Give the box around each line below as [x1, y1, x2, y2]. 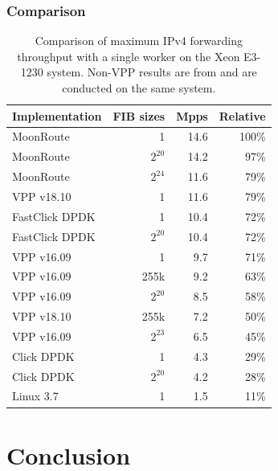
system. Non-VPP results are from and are [47, 63, 257, 80]
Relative [219, 107, 266, 124]
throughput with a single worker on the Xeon [17, 47, 240, 64]
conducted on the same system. [62, 80, 216, 96]
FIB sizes [112, 107, 166, 124]
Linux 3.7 [12, 387, 59, 404]
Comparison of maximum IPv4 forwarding [35, 32, 243, 49]
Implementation [12, 107, 102, 124]
